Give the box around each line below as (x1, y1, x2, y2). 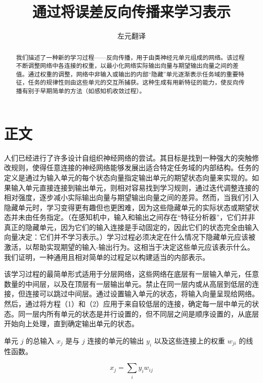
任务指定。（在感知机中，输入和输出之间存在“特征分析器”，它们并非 (32, 212, 255, 222)
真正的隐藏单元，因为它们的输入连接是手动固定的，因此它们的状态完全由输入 (4, 221, 259, 232)
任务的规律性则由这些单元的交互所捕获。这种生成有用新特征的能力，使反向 (28, 78, 239, 87)
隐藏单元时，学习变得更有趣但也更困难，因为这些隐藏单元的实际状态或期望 (4, 202, 252, 212)
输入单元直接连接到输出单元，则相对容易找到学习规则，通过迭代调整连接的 (11, 182, 259, 193)
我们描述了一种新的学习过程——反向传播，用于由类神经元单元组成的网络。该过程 (16, 53, 245, 61)
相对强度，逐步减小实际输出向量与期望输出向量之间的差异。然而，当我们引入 (4, 192, 259, 203)
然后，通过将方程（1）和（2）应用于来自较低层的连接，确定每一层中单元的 (4, 298, 252, 309)
